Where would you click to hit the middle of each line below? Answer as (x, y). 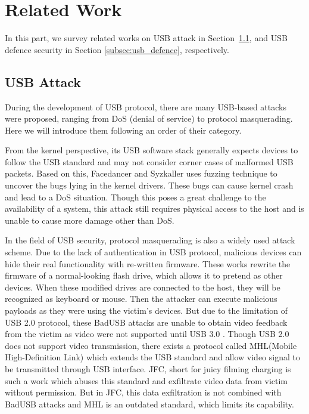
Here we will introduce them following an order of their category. (123, 130)
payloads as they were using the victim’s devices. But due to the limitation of (146, 310)
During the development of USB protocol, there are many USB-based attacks (146, 106)
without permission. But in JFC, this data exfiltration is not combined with (143, 392)
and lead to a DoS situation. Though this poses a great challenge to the (135, 197)
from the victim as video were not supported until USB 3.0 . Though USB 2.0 (147, 334)
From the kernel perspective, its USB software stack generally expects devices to (152, 150)
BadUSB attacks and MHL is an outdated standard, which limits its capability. (149, 404)
